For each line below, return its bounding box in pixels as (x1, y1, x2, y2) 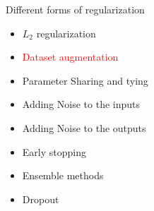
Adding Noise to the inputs (22, 97, 141, 111)
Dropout (22, 191, 59, 206)
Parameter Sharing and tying (22, 73, 148, 88)
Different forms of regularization (6, 2, 145, 16)
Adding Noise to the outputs (22, 120, 146, 135)
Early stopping (22, 144, 86, 159)
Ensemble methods (22, 168, 104, 183)
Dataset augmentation (22, 49, 119, 64)
